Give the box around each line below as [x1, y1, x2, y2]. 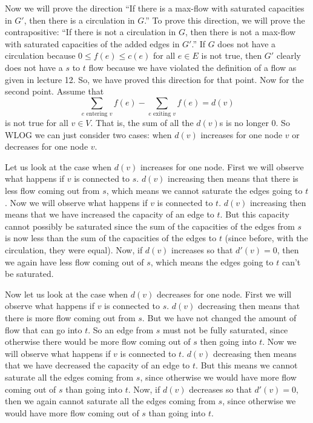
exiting [153, 111, 171, 118]
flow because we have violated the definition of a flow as [88, 61, 297, 73]
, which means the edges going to [150, 255, 274, 268]
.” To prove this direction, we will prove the [144, 13, 305, 26]
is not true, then [201, 49, 262, 62]
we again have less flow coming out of [5, 255, 144, 268]
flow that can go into [5, 323, 82, 336]
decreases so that [189, 382, 252, 395]
